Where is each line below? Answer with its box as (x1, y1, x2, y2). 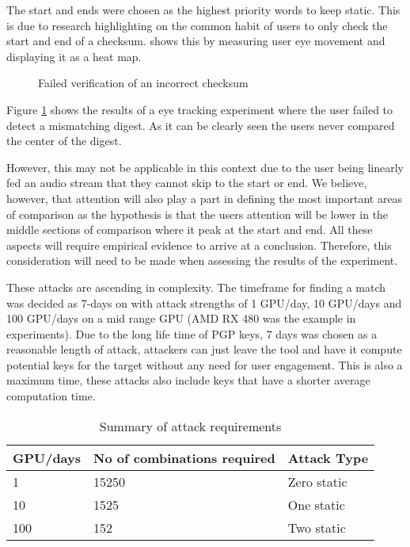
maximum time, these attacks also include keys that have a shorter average (6, 372, 370, 388)
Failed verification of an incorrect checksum (38, 75, 249, 91)
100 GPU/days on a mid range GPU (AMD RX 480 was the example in (6, 310, 356, 327)
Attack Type (287, 448, 369, 467)
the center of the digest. (6, 132, 122, 149)
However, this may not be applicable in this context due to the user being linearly (6, 159, 404, 175)
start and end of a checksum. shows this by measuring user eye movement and (6, 33, 385, 49)
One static (287, 495, 345, 514)
